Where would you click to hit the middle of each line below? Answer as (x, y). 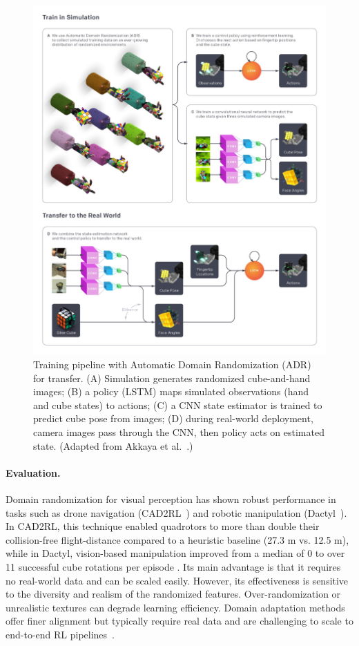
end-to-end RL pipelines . (60, 634)
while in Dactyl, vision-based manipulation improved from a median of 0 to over (175, 553)
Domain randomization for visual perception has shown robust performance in (171, 498)
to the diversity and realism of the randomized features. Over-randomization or (173, 594)
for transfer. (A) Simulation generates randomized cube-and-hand (172, 378)
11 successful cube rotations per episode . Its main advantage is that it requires (173, 566)
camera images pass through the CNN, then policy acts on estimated (179, 432)
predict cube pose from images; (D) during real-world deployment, (173, 418)
